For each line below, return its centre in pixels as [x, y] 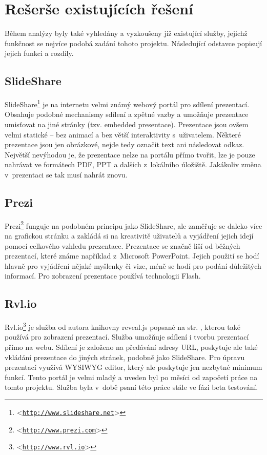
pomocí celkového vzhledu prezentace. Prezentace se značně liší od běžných [122, 245]
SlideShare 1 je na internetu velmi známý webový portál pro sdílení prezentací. [127, 103]
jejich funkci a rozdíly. [39, 53]
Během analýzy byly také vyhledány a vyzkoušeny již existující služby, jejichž [126, 33]
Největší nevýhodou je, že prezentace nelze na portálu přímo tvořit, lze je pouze [130, 154]
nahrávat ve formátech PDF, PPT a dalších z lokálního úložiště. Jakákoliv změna [133, 164]
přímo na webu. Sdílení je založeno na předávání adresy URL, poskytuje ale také [131, 347]
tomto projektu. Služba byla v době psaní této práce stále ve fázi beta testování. [131, 387]
